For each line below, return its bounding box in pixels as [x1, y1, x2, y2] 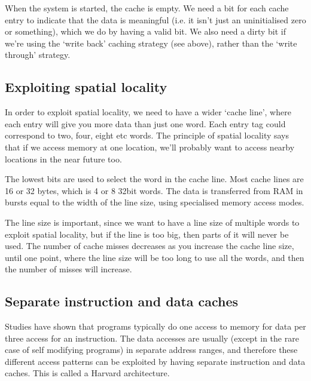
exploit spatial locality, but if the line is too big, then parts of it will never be [5, 228, 289, 240]
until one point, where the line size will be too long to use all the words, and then [5, 251, 304, 263]
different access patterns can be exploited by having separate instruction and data [5, 355, 306, 367]
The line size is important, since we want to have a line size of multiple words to [5, 216, 300, 228]
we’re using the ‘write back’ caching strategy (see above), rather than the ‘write [5, 36, 297, 49]
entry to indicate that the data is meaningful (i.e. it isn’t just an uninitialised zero [5, 13, 306, 26]
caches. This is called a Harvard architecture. [5, 367, 170, 379]
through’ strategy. [5, 48, 71, 61]
